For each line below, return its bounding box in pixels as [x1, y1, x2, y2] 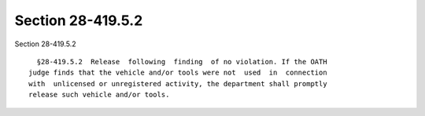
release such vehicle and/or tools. [28, 90, 170, 100]
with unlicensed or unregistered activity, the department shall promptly [28, 79, 327, 88]
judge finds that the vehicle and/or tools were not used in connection [28, 68, 327, 78]
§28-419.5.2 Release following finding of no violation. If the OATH [36, 57, 327, 66]
